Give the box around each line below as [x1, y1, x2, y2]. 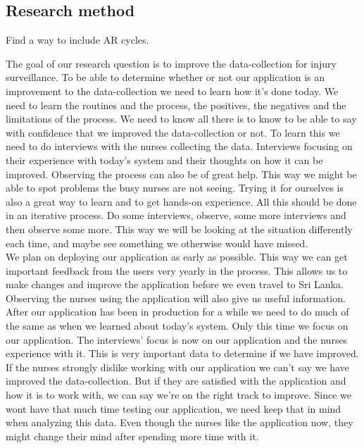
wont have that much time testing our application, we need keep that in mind [6, 401, 341, 416]
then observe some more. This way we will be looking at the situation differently [6, 221, 353, 236]
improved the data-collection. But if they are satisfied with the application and [6, 373, 346, 388]
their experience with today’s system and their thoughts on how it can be [6, 152, 323, 167]
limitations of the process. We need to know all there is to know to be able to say [6, 111, 357, 126]
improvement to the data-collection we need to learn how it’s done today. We [6, 83, 339, 98]
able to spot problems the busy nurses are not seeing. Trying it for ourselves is [6, 180, 344, 195]
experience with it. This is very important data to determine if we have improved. [6, 346, 359, 361]
